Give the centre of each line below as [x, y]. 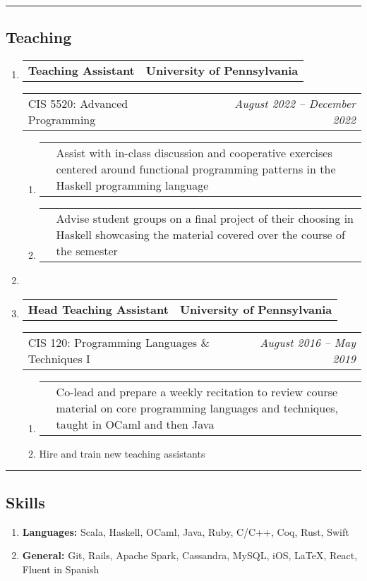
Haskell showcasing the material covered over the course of [200, 235]
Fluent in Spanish [61, 569]
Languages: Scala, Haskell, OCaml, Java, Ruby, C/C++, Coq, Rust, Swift [186, 531]
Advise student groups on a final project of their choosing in [205, 219]
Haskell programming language [132, 185]
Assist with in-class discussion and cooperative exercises [194, 153]
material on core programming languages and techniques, [197, 408]
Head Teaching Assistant [98, 309]
